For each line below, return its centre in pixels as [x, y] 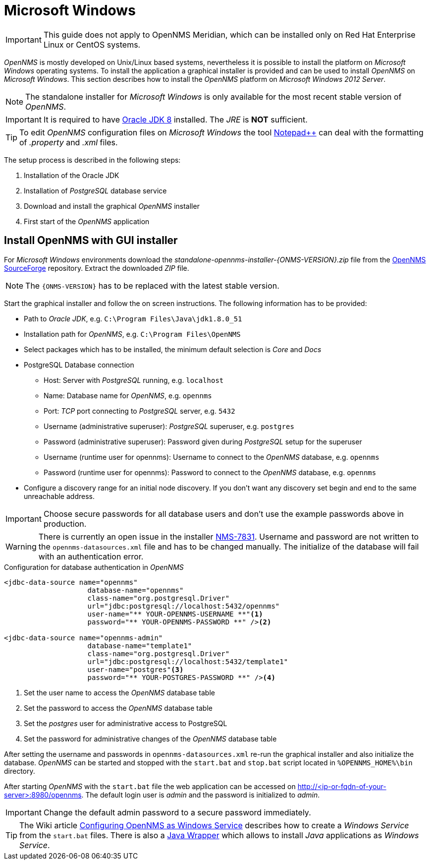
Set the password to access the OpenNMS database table [118, 708]
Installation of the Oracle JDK [72, 175]
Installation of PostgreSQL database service [95, 190]
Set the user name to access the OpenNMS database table [119, 692]
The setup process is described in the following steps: [92, 160]
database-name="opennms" [135, 590]
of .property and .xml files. [69, 142]
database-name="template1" [140, 646]
